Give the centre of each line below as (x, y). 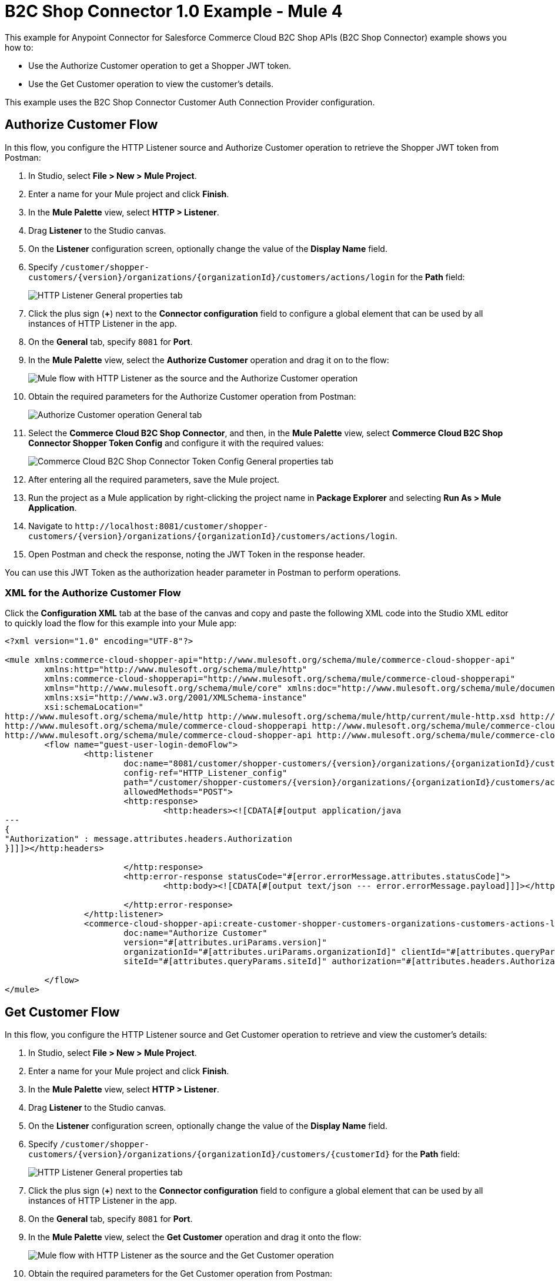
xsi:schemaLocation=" (94, 707)
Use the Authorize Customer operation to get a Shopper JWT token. (160, 65)
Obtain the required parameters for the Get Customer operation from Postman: (180, 1274)
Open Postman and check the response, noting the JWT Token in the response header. (197, 554)
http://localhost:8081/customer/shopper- (171, 526)
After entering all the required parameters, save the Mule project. (154, 479)
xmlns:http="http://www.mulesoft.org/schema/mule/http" (176, 670)
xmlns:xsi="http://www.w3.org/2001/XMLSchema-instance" (176, 698)
